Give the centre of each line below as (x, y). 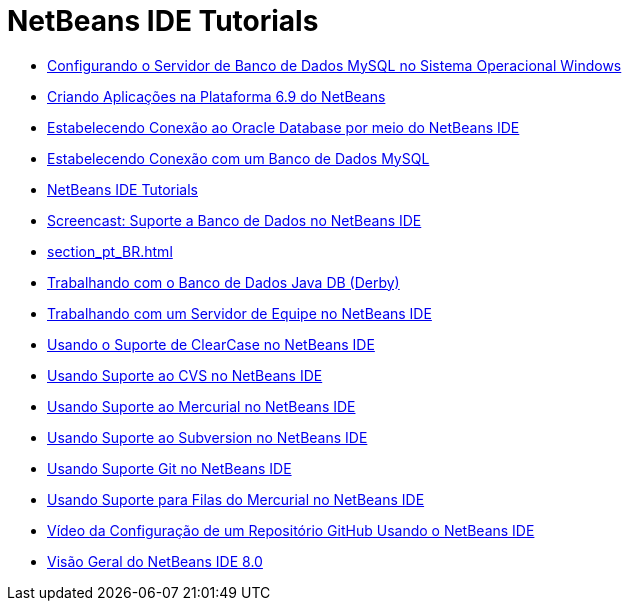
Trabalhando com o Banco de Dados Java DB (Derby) (223, 282)
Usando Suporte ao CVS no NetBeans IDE (185, 375)
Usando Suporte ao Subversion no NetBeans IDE (207, 437)
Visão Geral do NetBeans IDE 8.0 (155, 561)
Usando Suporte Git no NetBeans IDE (169, 468)
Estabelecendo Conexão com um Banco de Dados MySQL (238, 158)
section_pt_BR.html (110, 251)
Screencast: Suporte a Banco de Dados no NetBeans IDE (234, 220)
